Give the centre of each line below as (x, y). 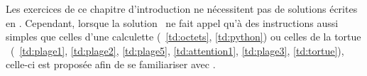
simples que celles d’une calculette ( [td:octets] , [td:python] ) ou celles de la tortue (183, 37)
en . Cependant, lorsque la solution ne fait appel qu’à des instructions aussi (172, 22)
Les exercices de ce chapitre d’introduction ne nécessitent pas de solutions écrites (182, 9)
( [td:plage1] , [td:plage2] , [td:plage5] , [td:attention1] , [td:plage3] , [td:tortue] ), (177, 50)
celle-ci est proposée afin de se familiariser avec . (111, 64)
